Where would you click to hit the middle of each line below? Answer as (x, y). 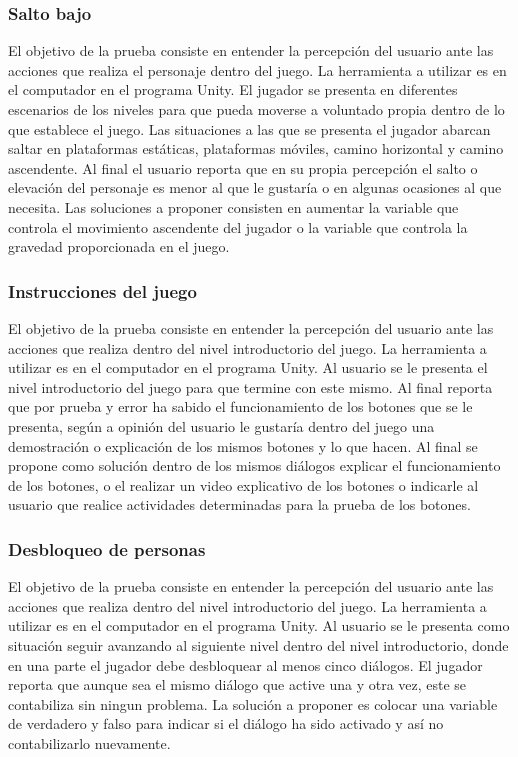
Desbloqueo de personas (107, 548)
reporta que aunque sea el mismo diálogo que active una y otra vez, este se (237, 684)
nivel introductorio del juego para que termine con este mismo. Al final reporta (250, 386)
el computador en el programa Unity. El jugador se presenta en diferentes (233, 89)
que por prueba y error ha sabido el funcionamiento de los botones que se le (240, 406)
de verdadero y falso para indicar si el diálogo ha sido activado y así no (226, 723)
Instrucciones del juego (102, 290)
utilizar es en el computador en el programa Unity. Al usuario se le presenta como (259, 625)
